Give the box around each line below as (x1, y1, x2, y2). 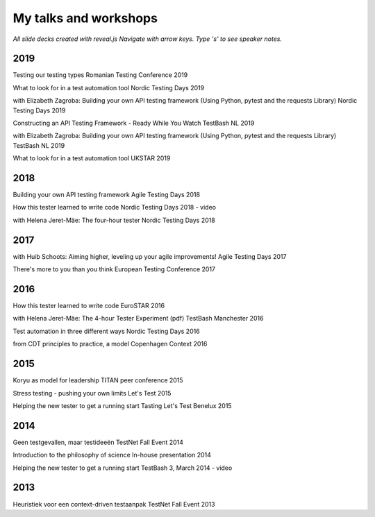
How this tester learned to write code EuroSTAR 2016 (12, 302, 165, 310)
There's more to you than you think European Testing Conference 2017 (12, 265, 215, 273)
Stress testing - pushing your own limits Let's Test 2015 (12, 389, 172, 397)
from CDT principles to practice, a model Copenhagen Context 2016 (12, 340, 208, 348)
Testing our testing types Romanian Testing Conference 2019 (12, 71, 188, 79)
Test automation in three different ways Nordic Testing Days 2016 (12, 327, 201, 335)
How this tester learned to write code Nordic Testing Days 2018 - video (12, 203, 217, 212)
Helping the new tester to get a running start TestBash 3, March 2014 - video (12, 464, 233, 472)
